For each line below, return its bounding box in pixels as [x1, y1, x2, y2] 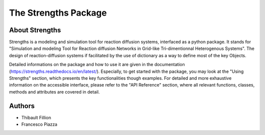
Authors [9, 102, 35, 110]
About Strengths [9, 26, 61, 34]
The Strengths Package [9, 7, 107, 18]
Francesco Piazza [21, 121, 57, 127]
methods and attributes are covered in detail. [9, 89, 100, 95]
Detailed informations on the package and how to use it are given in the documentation [9, 62, 185, 67]
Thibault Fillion [21, 114, 52, 120]
